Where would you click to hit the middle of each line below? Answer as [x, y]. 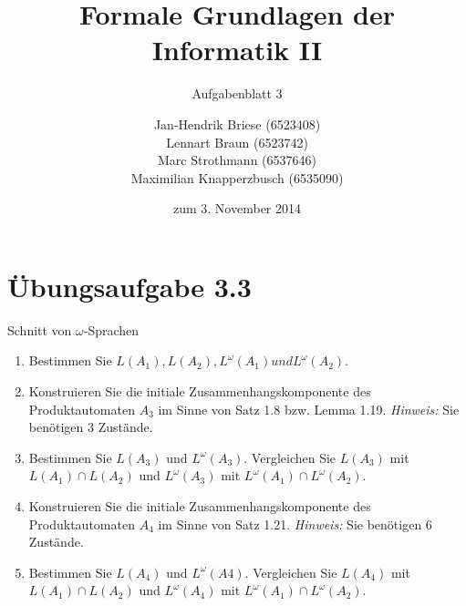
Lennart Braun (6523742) [237, 142]
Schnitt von [40, 329]
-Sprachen [111, 329]
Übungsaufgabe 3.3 [129, 286]
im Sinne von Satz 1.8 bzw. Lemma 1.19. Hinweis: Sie [309, 409]
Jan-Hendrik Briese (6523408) [237, 123]
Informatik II [237, 50]
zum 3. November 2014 [237, 208]
